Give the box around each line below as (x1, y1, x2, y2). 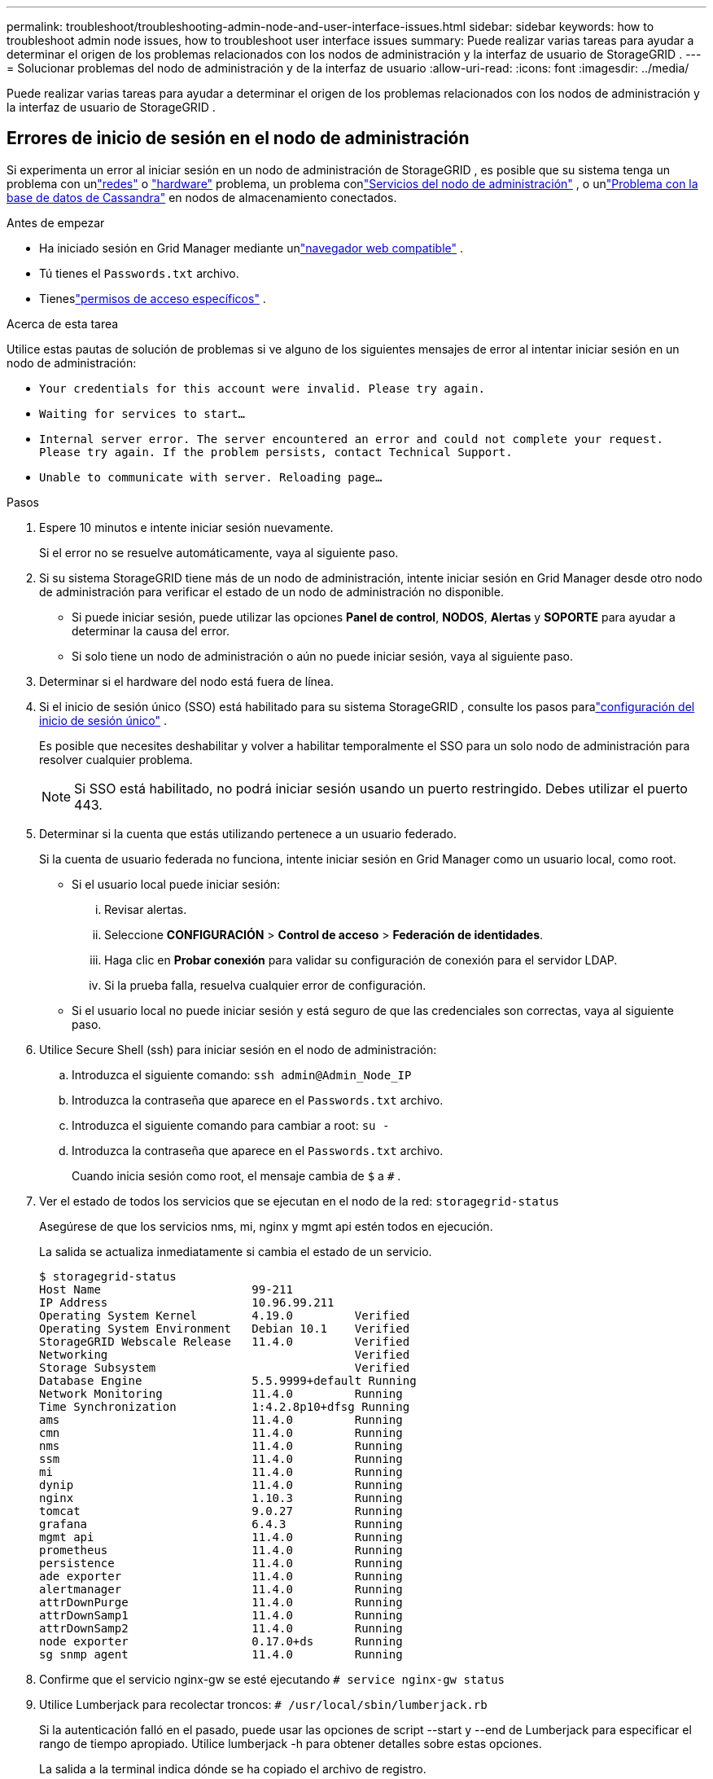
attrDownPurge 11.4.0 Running (39, 1595, 403, 1609)
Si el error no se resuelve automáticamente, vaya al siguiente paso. (39, 545, 399, 560)
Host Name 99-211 (39, 1282, 293, 1296)
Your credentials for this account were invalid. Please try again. (39, 381, 485, 395)
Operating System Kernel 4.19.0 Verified (39, 1308, 410, 1322)
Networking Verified (39, 1347, 410, 1361)
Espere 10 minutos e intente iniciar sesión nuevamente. (39, 520, 334, 534)
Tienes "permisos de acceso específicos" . (39, 291, 266, 305)
